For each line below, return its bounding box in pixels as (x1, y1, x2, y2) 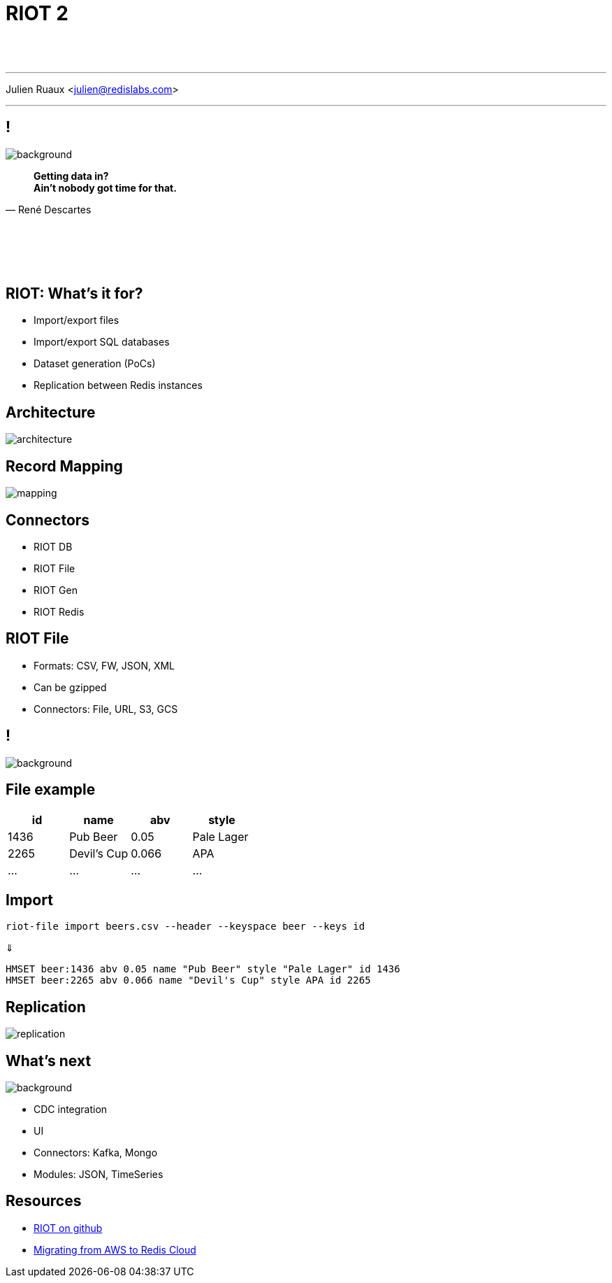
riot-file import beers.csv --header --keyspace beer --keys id (6, 921, 365, 933)
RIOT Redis (34, 605, 85, 618)
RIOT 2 (6, 1, 68, 25)
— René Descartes (6, 203, 92, 215)
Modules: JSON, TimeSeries (34, 1168, 163, 1181)
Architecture (6, 403, 96, 421)
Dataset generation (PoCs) (34, 357, 156, 370)
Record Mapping (6, 457, 123, 475)
